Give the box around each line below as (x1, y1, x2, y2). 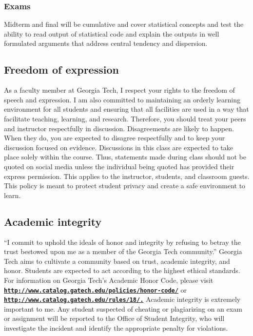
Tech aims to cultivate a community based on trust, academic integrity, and (4, 256, 230, 266)
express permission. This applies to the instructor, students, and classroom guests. (4, 171, 250, 181)
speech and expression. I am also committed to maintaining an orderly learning (4, 94, 241, 104)
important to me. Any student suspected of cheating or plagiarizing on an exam (4, 303, 242, 314)
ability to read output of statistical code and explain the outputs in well (4, 28, 219, 39)
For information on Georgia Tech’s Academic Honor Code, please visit (4, 275, 214, 285)
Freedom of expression (4, 62, 119, 77)
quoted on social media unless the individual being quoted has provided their (4, 161, 234, 171)
